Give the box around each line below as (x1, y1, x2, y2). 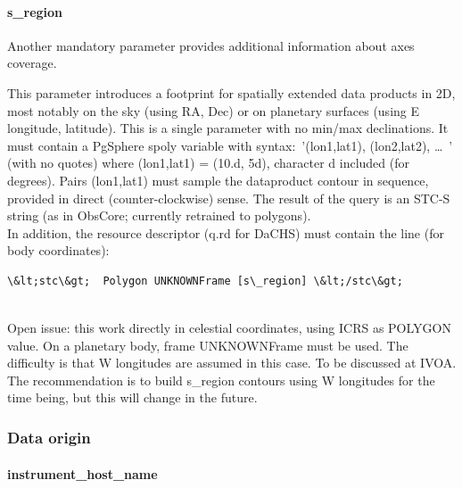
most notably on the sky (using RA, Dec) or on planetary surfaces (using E (7, 101, 419, 120)
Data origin (7, 426, 91, 448)
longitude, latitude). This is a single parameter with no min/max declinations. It (7, 119, 449, 137)
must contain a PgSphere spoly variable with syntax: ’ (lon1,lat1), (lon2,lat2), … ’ (7, 136, 453, 154)
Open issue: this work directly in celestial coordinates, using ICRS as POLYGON (7, 318, 451, 337)
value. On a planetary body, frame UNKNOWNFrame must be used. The (7, 335, 408, 354)
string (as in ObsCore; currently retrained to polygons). (7, 206, 311, 225)
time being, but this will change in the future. (7, 388, 258, 407)
